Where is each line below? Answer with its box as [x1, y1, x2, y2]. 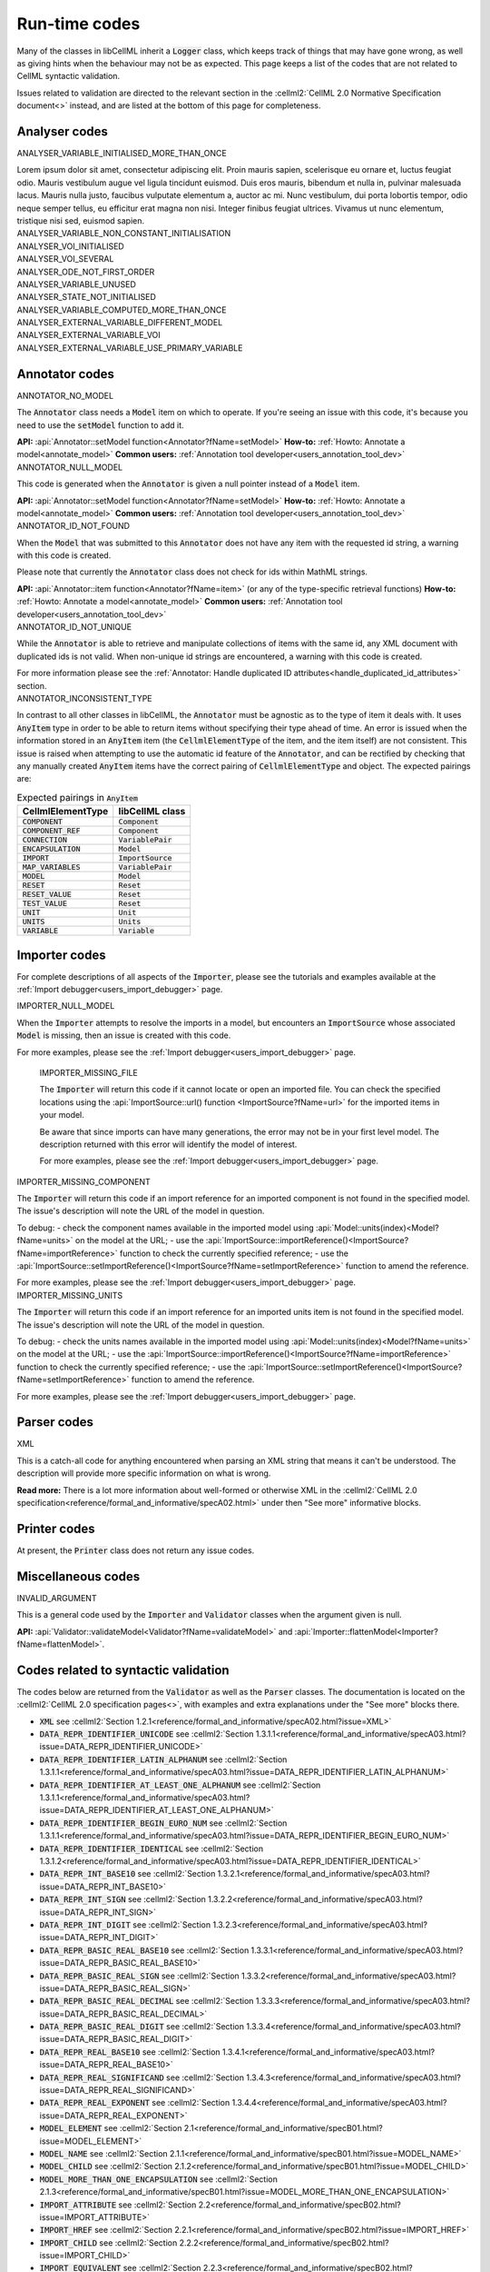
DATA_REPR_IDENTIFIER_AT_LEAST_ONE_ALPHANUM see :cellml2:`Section [39, 1779, 321, 1790]
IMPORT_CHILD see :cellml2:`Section [39, 2237, 178, 2248]
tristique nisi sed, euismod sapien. [16, 214, 145, 226]
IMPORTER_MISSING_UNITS [16, 1290, 123, 1300]
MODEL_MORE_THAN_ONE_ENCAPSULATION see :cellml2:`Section [39, 2173, 279, 2185]
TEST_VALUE [22, 899, 68, 909]
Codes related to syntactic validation [16, 1662, 230, 1678]
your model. [39, 1110, 85, 1121]
